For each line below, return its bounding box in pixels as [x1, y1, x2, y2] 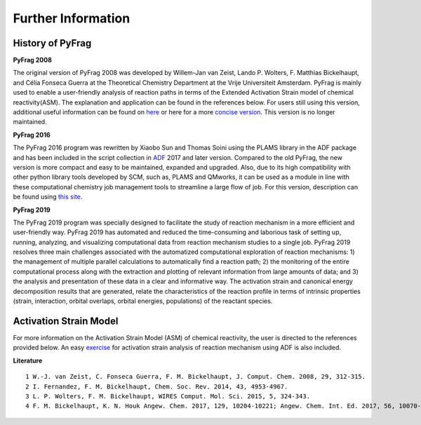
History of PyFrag [13, 37, 92, 49]
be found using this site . [13, 193, 83, 201]
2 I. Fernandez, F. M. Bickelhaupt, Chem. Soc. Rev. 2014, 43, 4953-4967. [25, 382, 288, 391]
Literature [13, 356, 43, 365]
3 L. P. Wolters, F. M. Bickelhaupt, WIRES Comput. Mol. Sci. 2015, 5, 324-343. [25, 392, 311, 400]
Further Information [13, 11, 131, 26]
